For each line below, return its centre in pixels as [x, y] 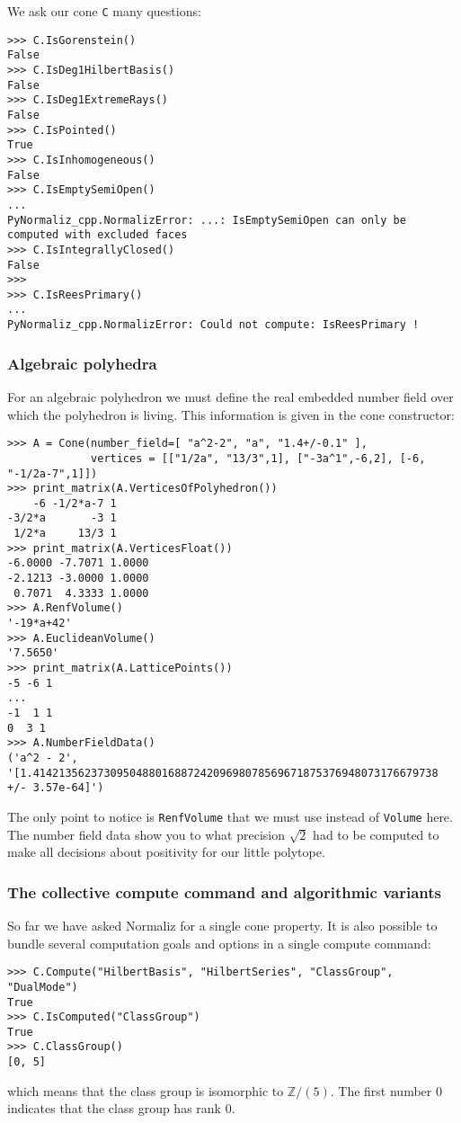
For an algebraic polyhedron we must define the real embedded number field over [230, 397]
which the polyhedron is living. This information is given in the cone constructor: [231, 414]
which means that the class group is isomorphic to [146, 1090]
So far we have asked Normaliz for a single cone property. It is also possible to [222, 925]
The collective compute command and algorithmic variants [224, 891]
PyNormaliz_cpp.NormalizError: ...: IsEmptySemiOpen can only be [207, 220]
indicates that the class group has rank [114, 1108]
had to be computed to [376, 834]
